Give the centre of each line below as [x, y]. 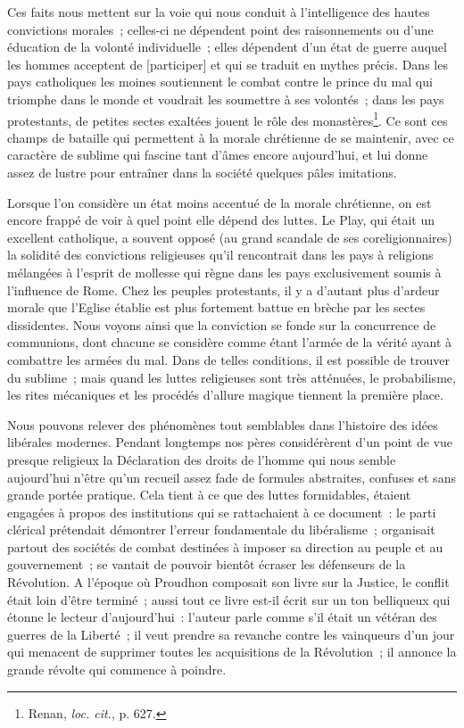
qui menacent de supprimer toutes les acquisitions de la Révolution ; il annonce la [232, 652]
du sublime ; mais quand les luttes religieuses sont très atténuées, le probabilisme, [232, 377]
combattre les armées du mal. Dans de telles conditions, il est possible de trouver [228, 359]
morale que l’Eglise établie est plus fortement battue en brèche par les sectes [216, 307]
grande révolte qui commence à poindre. [117, 670]
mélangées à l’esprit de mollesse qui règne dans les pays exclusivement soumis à [224, 272]
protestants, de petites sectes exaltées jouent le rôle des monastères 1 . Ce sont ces [228, 119]
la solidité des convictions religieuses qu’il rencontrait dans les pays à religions [220, 255]
